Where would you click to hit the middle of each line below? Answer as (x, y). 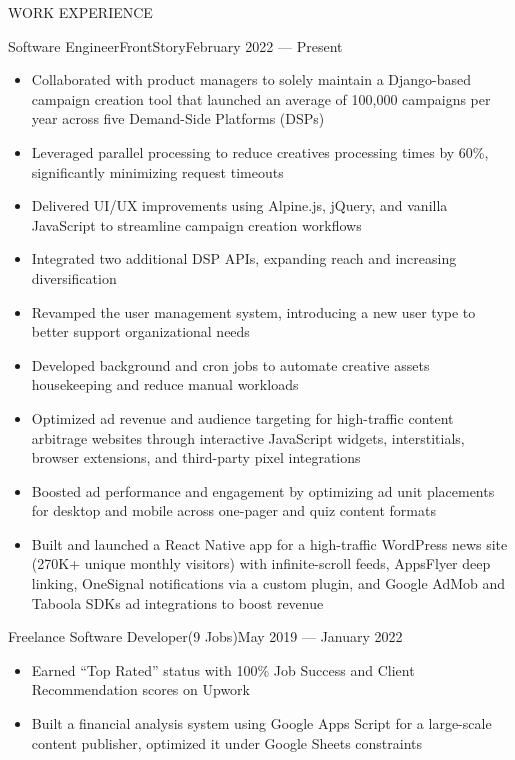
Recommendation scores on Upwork (140, 689)
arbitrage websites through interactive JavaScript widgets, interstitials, (248, 437)
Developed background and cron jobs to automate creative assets (230, 364)
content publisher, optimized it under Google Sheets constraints (227, 742)
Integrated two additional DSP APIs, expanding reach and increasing (244, 258)
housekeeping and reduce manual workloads (165, 384)
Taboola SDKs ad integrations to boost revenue (177, 602)
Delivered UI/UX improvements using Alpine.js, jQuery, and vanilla (239, 205)
